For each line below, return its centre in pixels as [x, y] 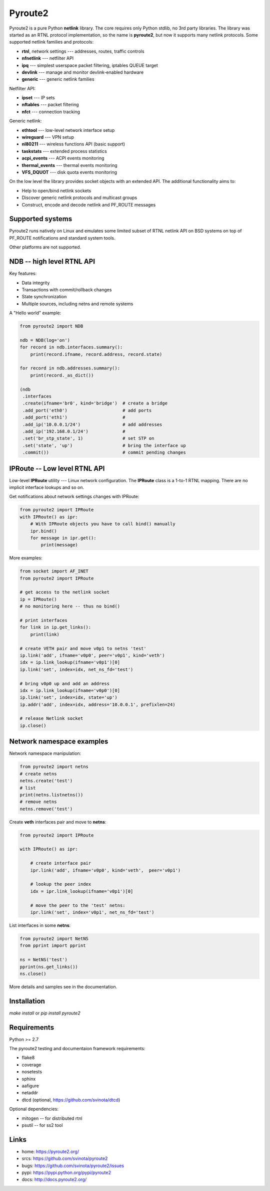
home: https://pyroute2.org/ [50, 1151]
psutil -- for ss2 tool [42, 1125]
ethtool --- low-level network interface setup [68, 130]
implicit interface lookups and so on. [47, 487]
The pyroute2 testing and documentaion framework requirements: [77, 1049]
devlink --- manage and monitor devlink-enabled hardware [83, 72]
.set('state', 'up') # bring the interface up [104, 445]
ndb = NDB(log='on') [45, 340]
